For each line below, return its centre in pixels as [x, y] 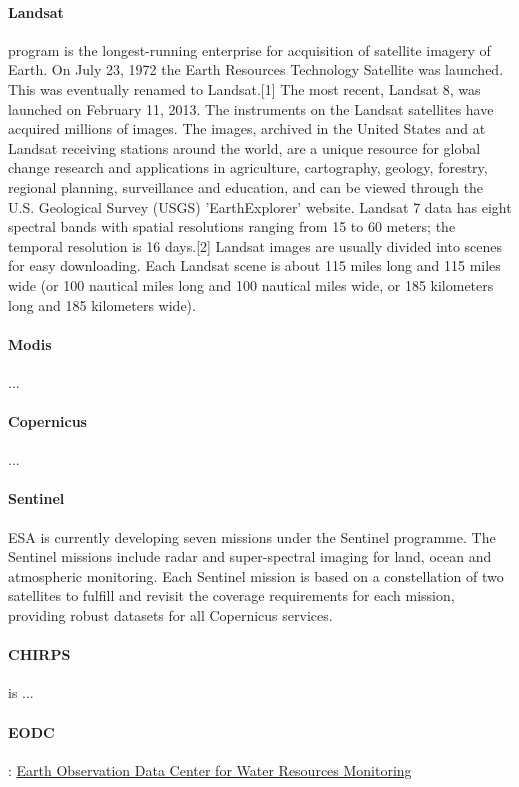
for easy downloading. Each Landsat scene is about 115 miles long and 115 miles [254, 265]
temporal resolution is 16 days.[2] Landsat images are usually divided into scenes [255, 245]
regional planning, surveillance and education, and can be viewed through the [246, 186]
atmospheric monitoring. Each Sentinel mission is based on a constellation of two [256, 575]
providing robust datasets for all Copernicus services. [170, 615]
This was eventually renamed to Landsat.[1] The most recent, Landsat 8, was [244, 88]
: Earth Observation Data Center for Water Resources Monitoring [210, 769]
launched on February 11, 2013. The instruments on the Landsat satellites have [251, 108]
